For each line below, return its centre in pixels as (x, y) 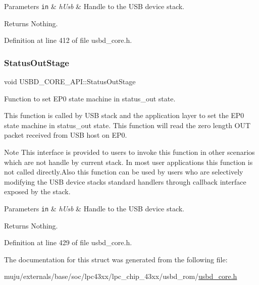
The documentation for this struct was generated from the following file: (116, 259)
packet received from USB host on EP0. (66, 135)
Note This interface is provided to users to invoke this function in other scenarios (129, 152)
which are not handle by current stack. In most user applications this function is (128, 162)
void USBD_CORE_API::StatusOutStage (70, 81)
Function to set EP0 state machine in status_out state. (90, 98)
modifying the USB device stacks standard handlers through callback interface (125, 181)
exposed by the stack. (37, 191)
